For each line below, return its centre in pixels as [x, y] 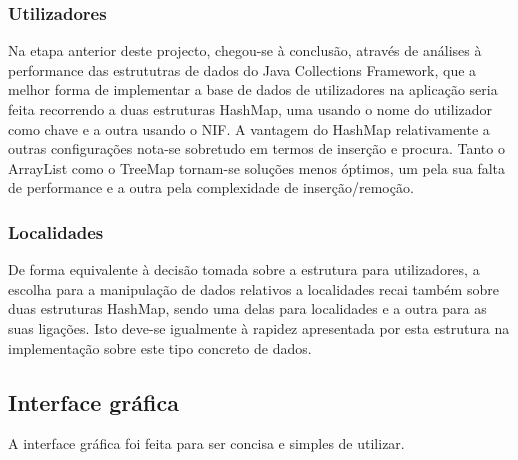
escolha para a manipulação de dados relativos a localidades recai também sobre [253, 288]
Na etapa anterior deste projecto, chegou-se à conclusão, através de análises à [245, 50]
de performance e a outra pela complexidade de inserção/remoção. [211, 187]
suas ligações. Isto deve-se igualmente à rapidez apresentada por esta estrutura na [259, 327]
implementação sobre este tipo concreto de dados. [160, 347]
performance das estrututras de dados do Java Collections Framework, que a [242, 69]
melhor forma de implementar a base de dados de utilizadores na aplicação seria [253, 89]
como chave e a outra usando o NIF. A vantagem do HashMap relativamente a [249, 128]
